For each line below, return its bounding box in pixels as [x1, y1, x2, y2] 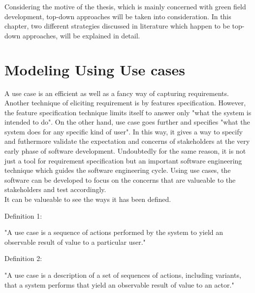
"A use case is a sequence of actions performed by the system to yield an [4, 227, 223, 237]
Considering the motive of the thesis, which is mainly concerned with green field [4, 1, 246, 11]
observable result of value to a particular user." [4, 236, 146, 247]
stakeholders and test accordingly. [4, 184, 106, 195]
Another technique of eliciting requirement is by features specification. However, [4, 98, 246, 108]
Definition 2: [4, 253, 42, 263]
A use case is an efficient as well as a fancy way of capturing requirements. [4, 88, 229, 98]
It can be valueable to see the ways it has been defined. [4, 194, 171, 204]
